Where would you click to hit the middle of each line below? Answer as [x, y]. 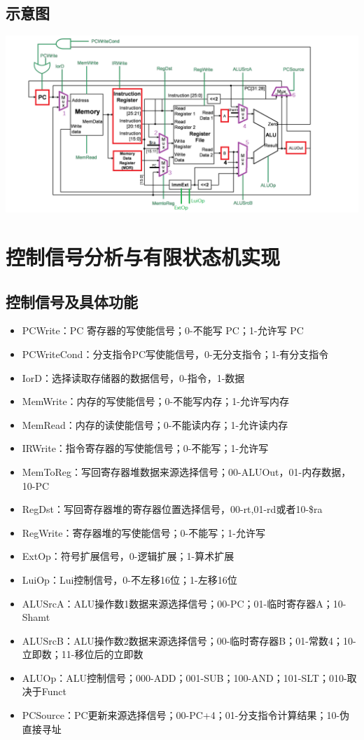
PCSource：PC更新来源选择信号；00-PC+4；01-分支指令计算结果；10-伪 [186, 715]
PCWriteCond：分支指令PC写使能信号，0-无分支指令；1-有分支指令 [175, 354]
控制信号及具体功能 [72, 301]
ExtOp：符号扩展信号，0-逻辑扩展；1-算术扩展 [128, 556]
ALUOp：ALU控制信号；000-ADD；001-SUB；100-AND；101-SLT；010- [184, 677]
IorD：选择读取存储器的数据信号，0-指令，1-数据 [133, 377]
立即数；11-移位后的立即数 [83, 654]
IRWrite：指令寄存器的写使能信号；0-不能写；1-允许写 [145, 448]
